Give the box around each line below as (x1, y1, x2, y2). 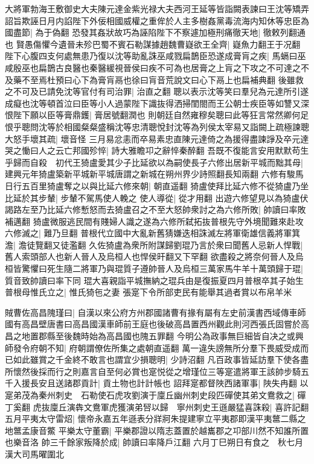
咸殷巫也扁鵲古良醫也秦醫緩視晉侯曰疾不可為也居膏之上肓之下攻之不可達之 (5, 61, 301, 74)
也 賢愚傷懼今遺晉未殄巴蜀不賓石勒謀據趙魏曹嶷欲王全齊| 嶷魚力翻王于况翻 (5, 37, 301, 50)
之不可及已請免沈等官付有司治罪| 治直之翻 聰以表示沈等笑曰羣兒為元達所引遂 (5, 85, 309, 98)
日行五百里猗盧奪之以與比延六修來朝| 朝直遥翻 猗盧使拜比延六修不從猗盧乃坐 (5, 179, 309, 192)
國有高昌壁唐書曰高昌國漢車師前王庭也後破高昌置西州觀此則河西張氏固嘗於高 (5, 318, 309, 330)
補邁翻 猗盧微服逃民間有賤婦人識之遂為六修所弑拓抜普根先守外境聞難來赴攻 (5, 215, 304, 227)
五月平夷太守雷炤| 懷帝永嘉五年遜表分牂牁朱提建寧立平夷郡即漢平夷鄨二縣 (5, 412, 298, 425)
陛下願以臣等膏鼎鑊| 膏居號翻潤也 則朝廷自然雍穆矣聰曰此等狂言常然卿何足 (13, 108, 309, 121)
